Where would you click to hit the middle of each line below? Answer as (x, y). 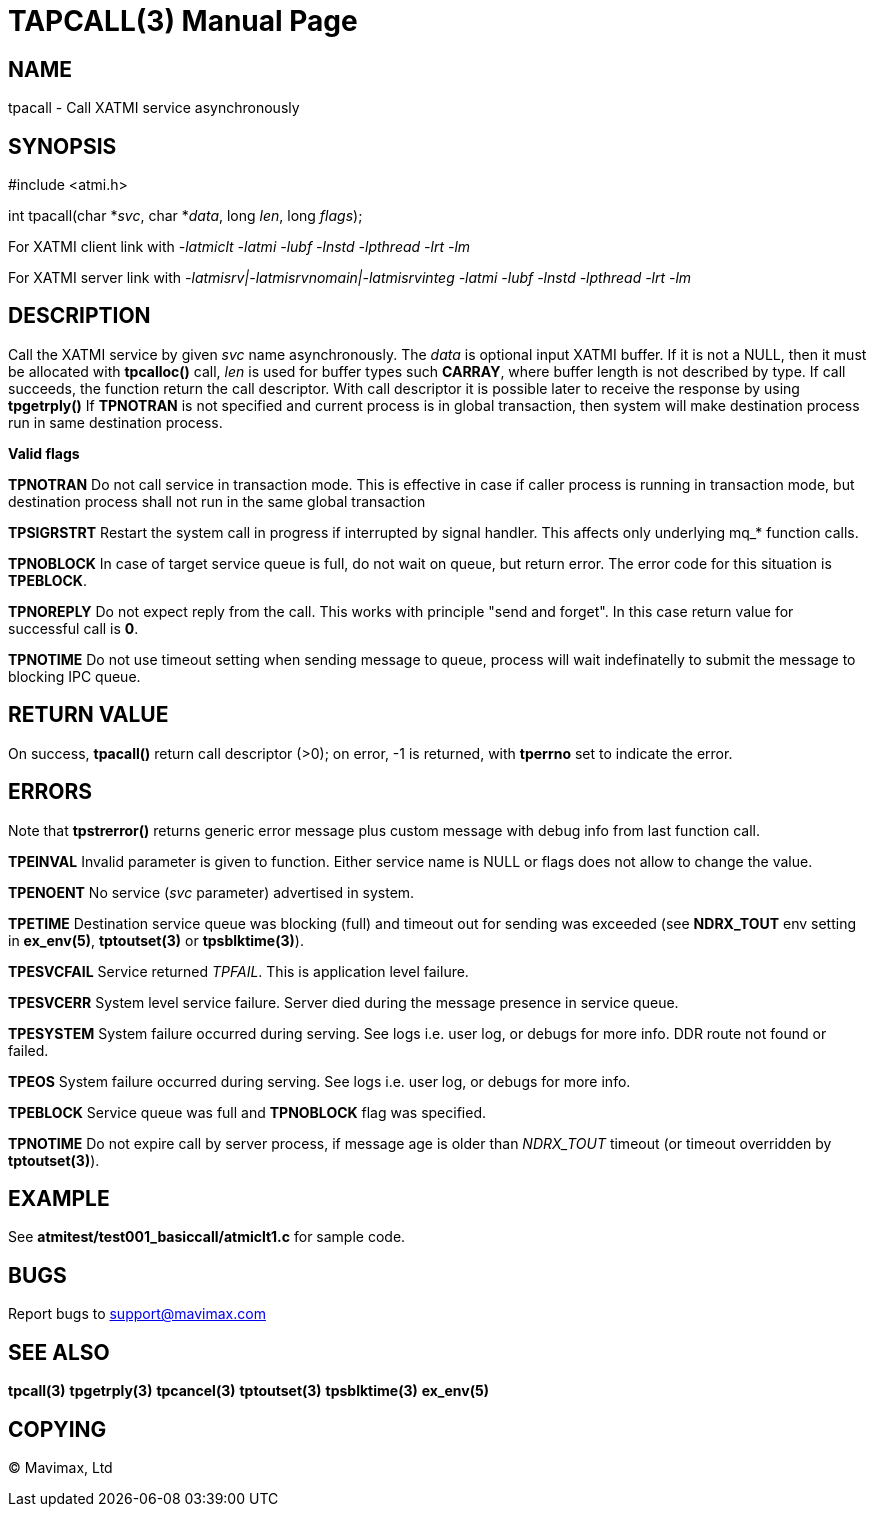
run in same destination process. (115, 422)
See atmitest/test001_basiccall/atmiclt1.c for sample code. (207, 1237)
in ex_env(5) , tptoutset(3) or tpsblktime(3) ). (156, 940)
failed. (28, 1050)
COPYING (57, 1429)
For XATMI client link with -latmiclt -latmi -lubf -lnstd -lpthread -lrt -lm (239, 247)
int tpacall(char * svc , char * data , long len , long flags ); (185, 216)
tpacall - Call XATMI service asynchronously (154, 108)
